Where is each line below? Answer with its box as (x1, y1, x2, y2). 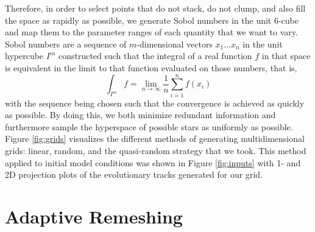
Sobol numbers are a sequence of (5, 37, 127, 50)
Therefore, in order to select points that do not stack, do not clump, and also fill (5, 2, 306, 14)
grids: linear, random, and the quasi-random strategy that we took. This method (5, 144, 306, 157)
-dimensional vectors (136, 37, 213, 50)
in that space (261, 49, 311, 62)
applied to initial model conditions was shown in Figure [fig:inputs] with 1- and (5, 156, 301, 169)
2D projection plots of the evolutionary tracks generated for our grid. (5, 168, 263, 181)
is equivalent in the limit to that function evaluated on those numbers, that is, (5, 61, 297, 74)
